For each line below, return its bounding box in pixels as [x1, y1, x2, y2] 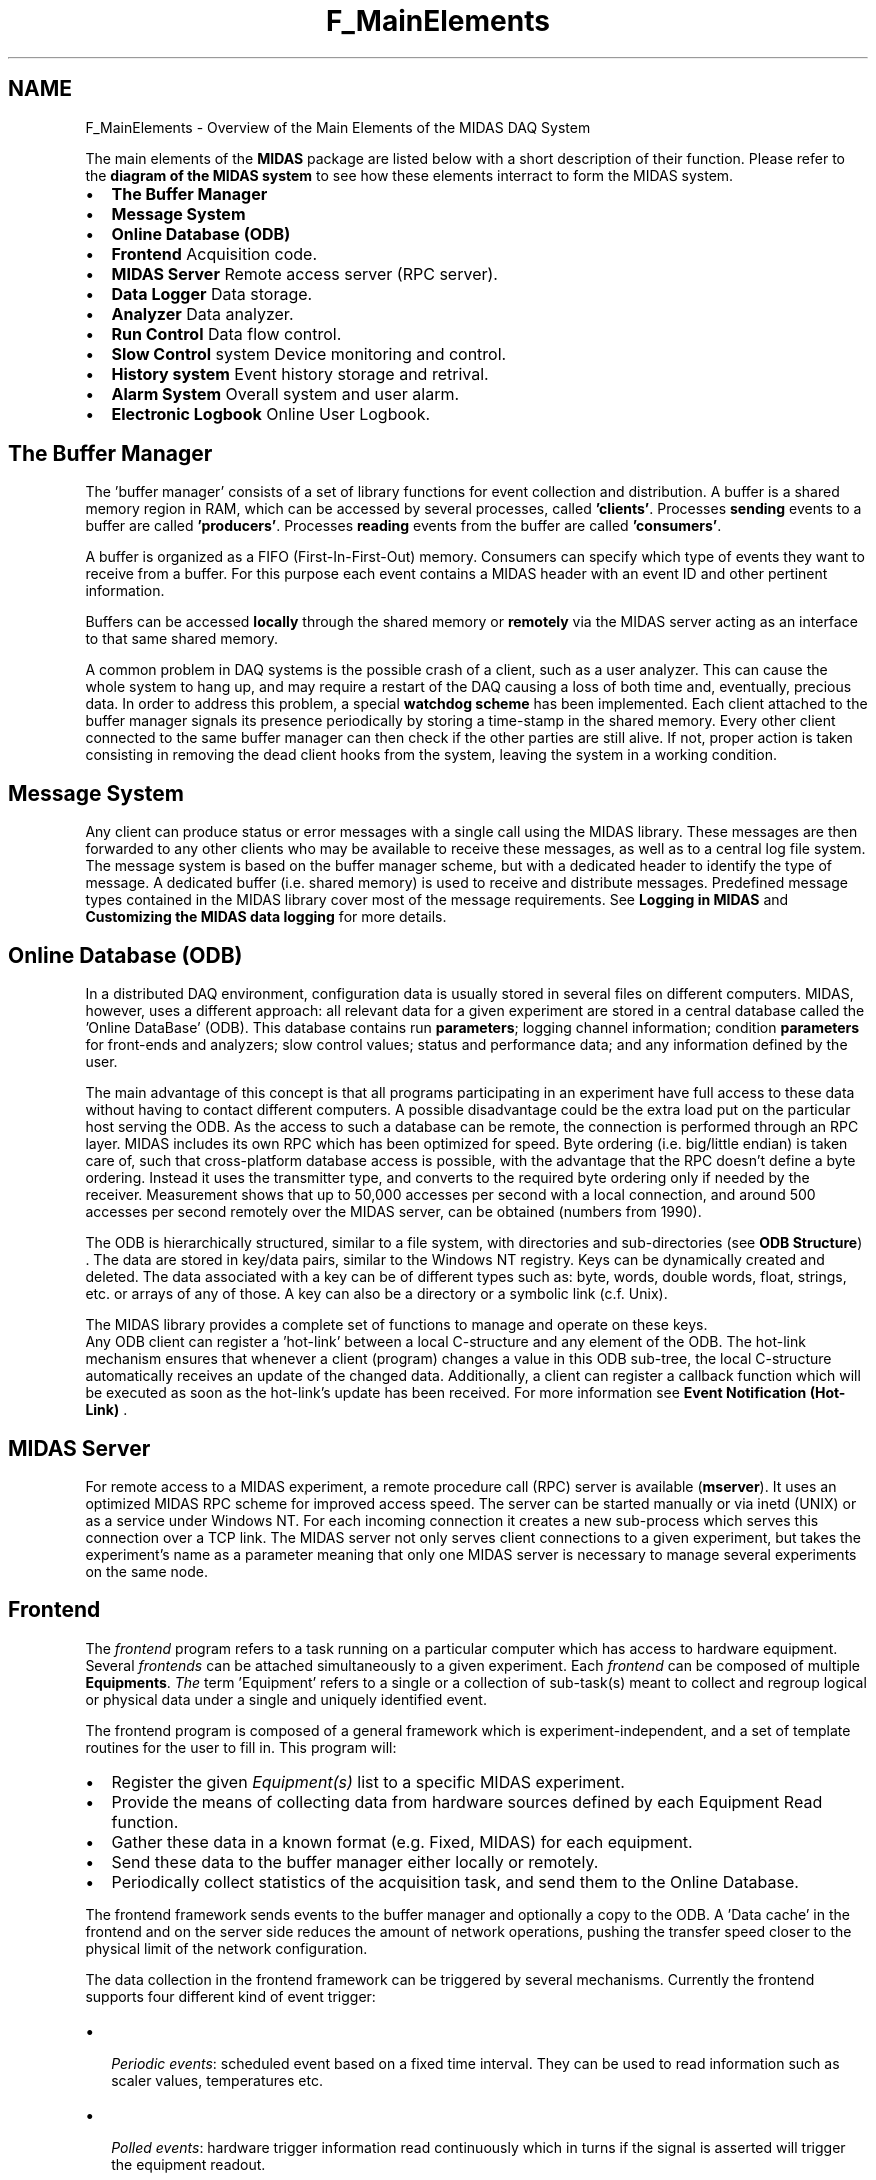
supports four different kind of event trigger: [85, 1987, 376, 2005]
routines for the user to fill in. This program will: [85, 1738, 397, 1756]
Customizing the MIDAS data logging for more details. [85, 908, 447, 926]
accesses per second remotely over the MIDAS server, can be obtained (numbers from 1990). [85, 1203, 702, 1221]
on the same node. [85, 1562, 208, 1580]
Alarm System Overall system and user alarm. [111, 383, 460, 404]
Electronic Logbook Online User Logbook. [111, 403, 431, 424]
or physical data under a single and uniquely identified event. [85, 1690, 487, 1708]
